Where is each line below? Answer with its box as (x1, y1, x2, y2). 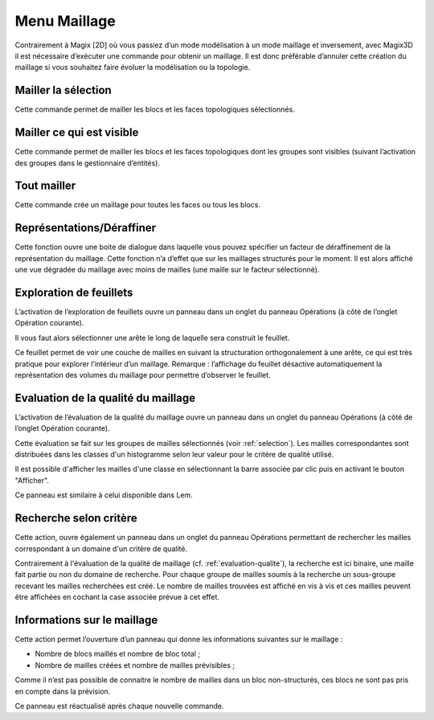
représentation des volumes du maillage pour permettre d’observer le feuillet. (14, 370, 271, 379)
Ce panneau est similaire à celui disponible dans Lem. (14, 490, 193, 500)
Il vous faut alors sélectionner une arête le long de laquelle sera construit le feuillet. (14, 333, 290, 342)
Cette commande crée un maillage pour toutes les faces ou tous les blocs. (14, 200, 261, 210)
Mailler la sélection (14, 84, 112, 97)
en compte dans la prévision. (14, 686, 111, 696)
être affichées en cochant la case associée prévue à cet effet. (14, 592, 220, 602)
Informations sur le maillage (14, 613, 158, 627)
